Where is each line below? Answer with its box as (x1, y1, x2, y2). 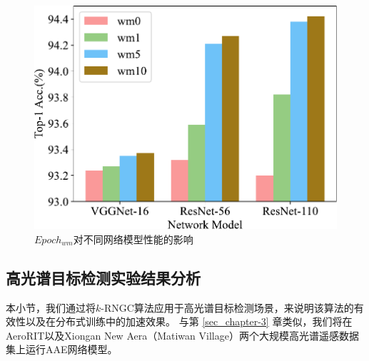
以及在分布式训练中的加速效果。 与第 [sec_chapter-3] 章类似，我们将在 (25, 314, 353, 329)
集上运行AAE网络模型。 (6, 342, 118, 357)
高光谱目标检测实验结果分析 (6, 266, 201, 288)
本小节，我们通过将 (6, 300, 96, 315)
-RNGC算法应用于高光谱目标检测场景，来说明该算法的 (101, 300, 354, 315)
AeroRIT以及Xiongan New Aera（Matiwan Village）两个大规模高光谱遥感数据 (6, 327, 359, 342)
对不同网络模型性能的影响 (73, 231, 193, 246)
